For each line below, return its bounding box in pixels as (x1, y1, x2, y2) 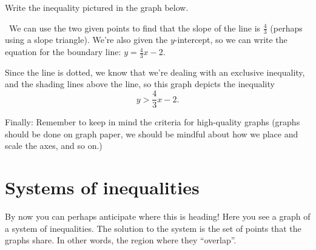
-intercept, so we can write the (174, 33, 287, 46)
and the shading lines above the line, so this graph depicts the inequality (5, 77, 275, 90)
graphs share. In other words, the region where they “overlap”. (5, 234, 237, 246)
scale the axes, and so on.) (5, 139, 103, 152)
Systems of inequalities (5, 175, 200, 200)
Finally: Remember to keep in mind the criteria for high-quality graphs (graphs (5, 116, 300, 128)
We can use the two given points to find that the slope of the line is (8, 21, 261, 34)
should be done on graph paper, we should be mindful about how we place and (5, 127, 298, 140)
